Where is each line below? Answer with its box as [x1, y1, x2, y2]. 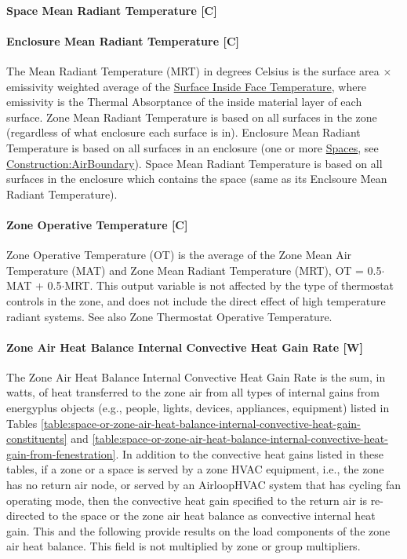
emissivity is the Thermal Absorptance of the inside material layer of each [6, 93, 362, 110]
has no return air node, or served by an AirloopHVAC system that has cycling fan [6, 477, 402, 493]
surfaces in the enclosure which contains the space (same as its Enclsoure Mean [6, 170, 387, 187]
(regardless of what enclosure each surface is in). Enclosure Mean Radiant [6, 124, 361, 141]
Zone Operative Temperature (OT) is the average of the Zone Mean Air [6, 247, 352, 263]
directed [6, 507, 45, 524]
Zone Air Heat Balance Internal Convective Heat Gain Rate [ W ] [6, 338, 363, 355]
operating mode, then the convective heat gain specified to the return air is [6, 491, 367, 508]
